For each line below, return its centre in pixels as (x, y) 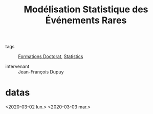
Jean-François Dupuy (41, 72)
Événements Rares (86, 20)
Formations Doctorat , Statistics (51, 56)
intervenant (17, 66)
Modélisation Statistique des (86, 9)
